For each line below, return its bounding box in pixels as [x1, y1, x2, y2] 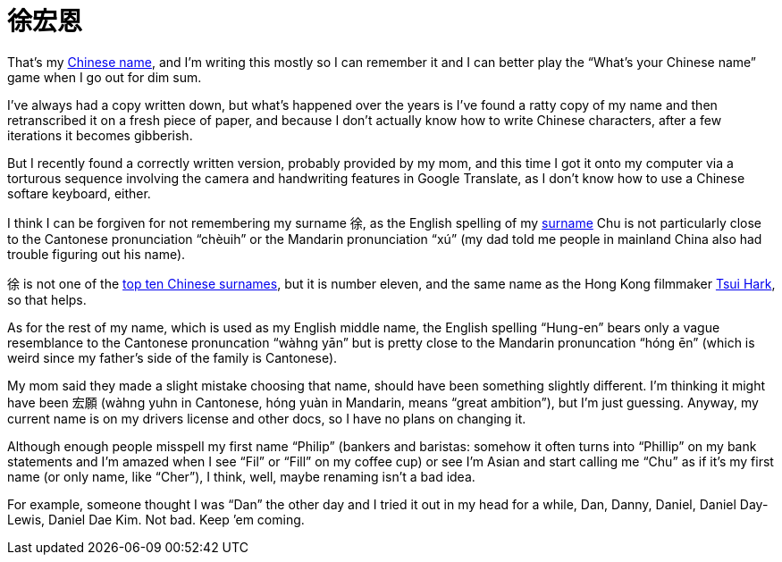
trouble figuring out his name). [7, 246, 186, 262]
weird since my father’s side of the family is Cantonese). [7, 349, 338, 365]
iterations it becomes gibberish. [7, 127, 193, 143]
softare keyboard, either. [7, 185, 151, 201]
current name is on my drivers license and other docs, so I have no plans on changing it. [7, 410, 526, 426]
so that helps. [7, 291, 87, 307]
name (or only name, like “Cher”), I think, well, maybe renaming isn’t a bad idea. [7, 468, 475, 484]
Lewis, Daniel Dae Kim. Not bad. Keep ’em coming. [7, 511, 305, 527]
